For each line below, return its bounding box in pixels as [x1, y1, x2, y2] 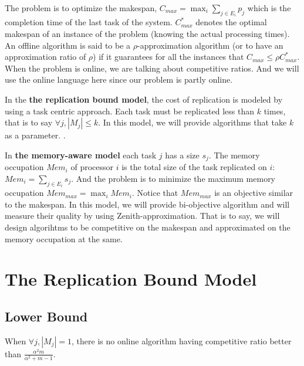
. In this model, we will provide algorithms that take [98, 116, 287, 128]
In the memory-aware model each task [5, 148, 157, 161]
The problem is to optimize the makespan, [5, 2, 157, 13]
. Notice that [132, 187, 178, 199]
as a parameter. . [5, 129, 66, 141]
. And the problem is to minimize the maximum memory [71, 172, 276, 184]
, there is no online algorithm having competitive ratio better [72, 334, 292, 347]
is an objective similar [214, 187, 293, 199]
